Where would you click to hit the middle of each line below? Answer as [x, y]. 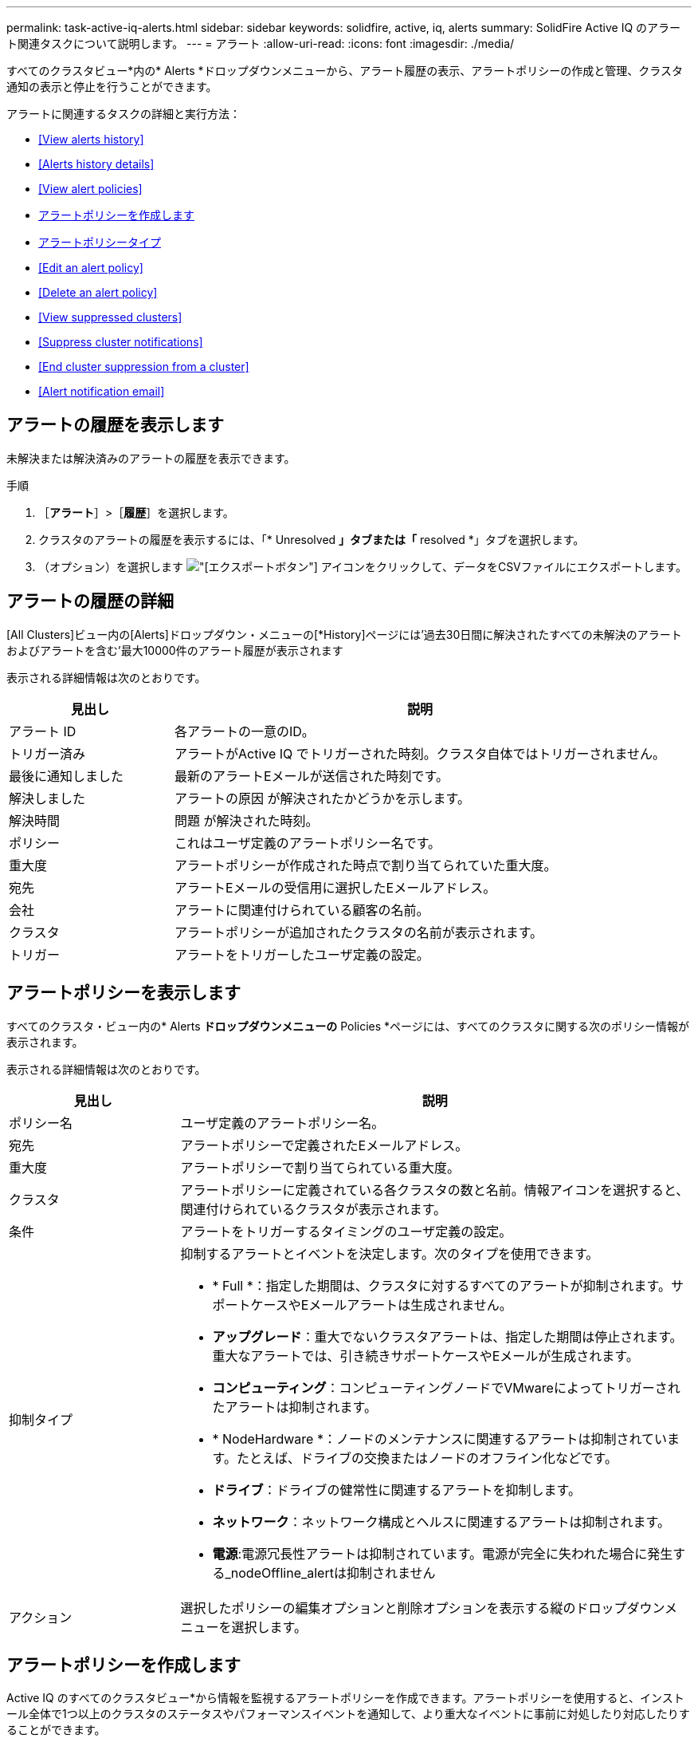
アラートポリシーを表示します [124, 993]
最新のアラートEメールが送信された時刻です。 [312, 776]
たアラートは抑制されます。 [294, 1407]
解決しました [47, 798]
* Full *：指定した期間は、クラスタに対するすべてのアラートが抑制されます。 [441, 1285]
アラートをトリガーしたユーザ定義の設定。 [302, 954]
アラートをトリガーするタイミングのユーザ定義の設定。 [346, 1231]
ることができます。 [56, 1730]
